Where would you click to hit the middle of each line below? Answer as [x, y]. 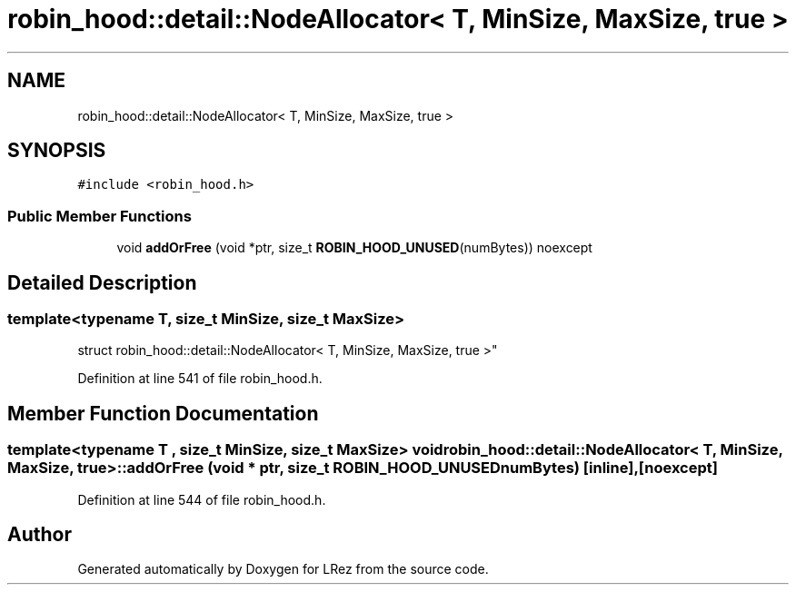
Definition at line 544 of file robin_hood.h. [202, 499]
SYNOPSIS [57, 151]
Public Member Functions [99, 216]
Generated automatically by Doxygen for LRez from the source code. [283, 569]
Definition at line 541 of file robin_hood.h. [200, 379]
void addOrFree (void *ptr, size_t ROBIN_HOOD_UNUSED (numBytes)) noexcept [354, 248]
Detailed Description [102, 282]
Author [40, 535]
